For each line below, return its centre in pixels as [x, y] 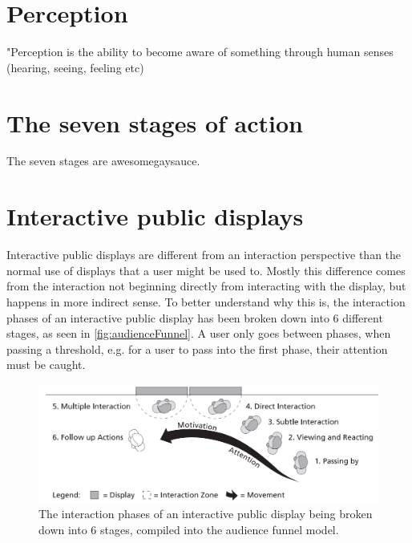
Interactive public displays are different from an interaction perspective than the [204, 255]
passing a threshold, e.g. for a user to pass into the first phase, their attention [197, 348]
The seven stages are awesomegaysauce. [103, 161]
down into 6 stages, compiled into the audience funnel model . [189, 529]
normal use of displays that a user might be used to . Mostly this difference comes [206, 270]
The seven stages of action [155, 122]
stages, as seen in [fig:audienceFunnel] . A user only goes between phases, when [199, 333]
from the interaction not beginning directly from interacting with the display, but [206, 286]
